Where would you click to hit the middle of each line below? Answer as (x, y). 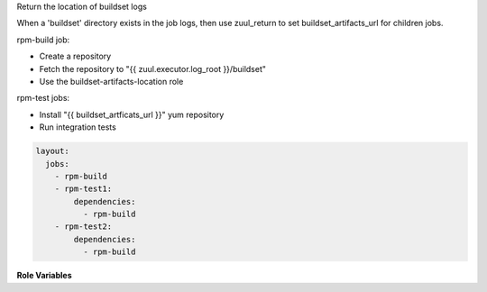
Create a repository (75, 56)
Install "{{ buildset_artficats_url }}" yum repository (132, 114)
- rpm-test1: (83, 189)
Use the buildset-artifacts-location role (111, 81)
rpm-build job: (43, 40)
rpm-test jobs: (43, 98)
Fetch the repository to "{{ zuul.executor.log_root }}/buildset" (152, 68)
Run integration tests (78, 127)
